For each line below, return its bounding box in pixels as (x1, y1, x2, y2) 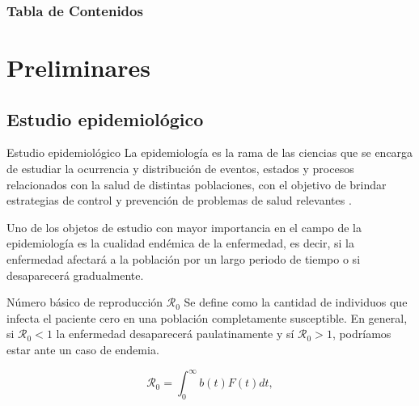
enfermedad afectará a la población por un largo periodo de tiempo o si (6, 250, 361, 267)
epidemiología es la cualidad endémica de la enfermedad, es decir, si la (6, 235, 354, 252)
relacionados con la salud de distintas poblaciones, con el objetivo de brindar (6, 176, 387, 192)
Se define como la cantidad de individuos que (184, 294, 408, 311)
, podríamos (332, 325, 391, 342)
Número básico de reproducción (6, 294, 163, 311)
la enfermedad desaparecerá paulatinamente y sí (56, 325, 294, 342)
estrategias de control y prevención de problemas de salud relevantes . (6, 192, 352, 209)
